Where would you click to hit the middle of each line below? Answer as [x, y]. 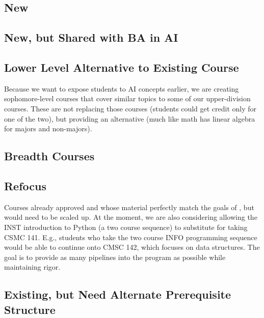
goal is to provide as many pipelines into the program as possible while [115, 257]
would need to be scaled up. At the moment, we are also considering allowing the [131, 217]
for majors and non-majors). [48, 128]
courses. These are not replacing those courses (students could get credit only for [130, 108]
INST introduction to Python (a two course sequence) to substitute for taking [126, 227]
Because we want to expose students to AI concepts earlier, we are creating [122, 88]
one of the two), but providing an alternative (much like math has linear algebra [130, 118]
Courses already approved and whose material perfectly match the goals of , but [129, 207]
